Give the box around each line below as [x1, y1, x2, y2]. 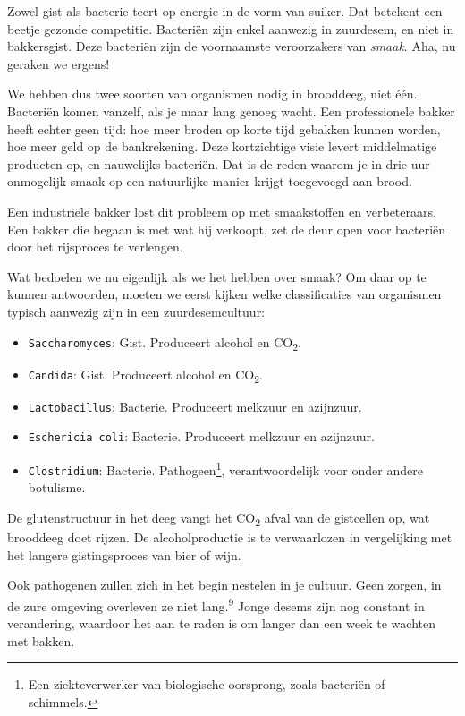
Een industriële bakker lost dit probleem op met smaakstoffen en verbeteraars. [7, 201, 436, 220]
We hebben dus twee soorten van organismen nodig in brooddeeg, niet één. [7, 84, 418, 103]
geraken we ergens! [7, 54, 110, 72]
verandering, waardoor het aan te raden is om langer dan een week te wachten [7, 614, 435, 633]
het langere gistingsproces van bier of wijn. [7, 545, 241, 564]
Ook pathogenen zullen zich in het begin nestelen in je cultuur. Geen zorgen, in [7, 575, 442, 594]
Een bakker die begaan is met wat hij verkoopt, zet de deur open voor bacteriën [7, 219, 446, 238]
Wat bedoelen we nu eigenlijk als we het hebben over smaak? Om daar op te [7, 267, 427, 286]
